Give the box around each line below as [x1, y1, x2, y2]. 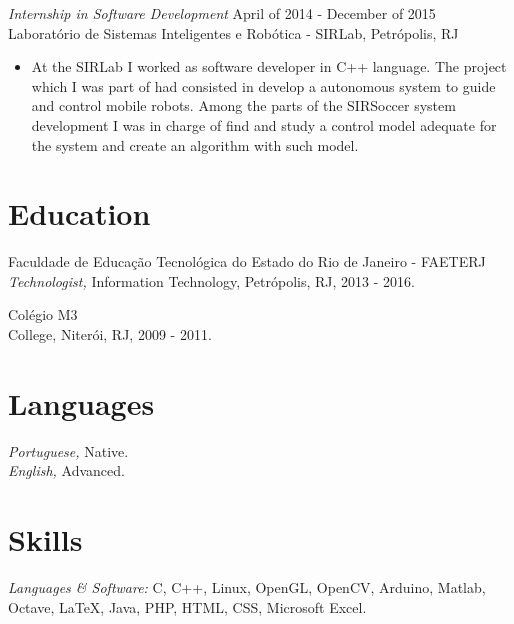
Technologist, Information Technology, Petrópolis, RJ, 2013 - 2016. [8, 270, 415, 291]
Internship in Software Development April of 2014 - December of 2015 [8, 3, 436, 23]
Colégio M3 [8, 304, 78, 325]
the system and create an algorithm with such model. [31, 134, 359, 155]
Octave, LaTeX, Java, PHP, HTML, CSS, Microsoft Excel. [8, 596, 367, 617]
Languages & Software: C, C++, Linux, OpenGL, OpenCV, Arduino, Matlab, [8, 577, 486, 598]
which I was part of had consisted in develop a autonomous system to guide [31, 75, 496, 96]
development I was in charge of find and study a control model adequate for [31, 114, 497, 135]
